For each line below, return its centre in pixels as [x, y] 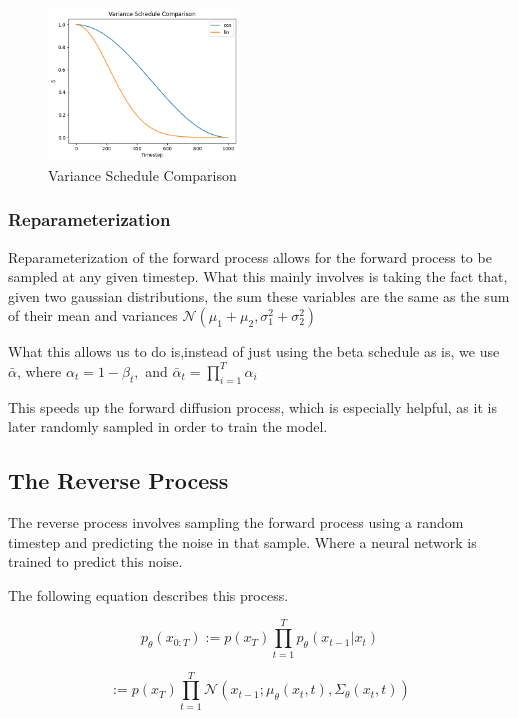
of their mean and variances [93, 315]
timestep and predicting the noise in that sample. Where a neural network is [242, 541]
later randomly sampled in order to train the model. [168, 426]
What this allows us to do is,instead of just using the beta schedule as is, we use [254, 351]
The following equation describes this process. [148, 594]
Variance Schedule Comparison [142, 174]
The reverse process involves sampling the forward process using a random [236, 522]
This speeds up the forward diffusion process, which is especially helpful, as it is [252, 406]
